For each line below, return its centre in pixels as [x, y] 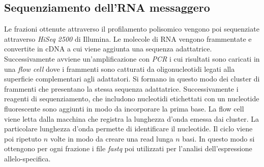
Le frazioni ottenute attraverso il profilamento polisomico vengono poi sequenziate [132, 29]
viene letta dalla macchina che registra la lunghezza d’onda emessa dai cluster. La [132, 118]
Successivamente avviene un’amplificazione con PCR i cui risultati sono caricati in [132, 58]
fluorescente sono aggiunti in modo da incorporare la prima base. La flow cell [124, 108]
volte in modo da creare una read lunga [112, 138]
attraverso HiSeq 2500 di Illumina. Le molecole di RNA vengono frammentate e [128, 38]
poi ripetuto [23, 138]
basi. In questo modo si [218, 138]
